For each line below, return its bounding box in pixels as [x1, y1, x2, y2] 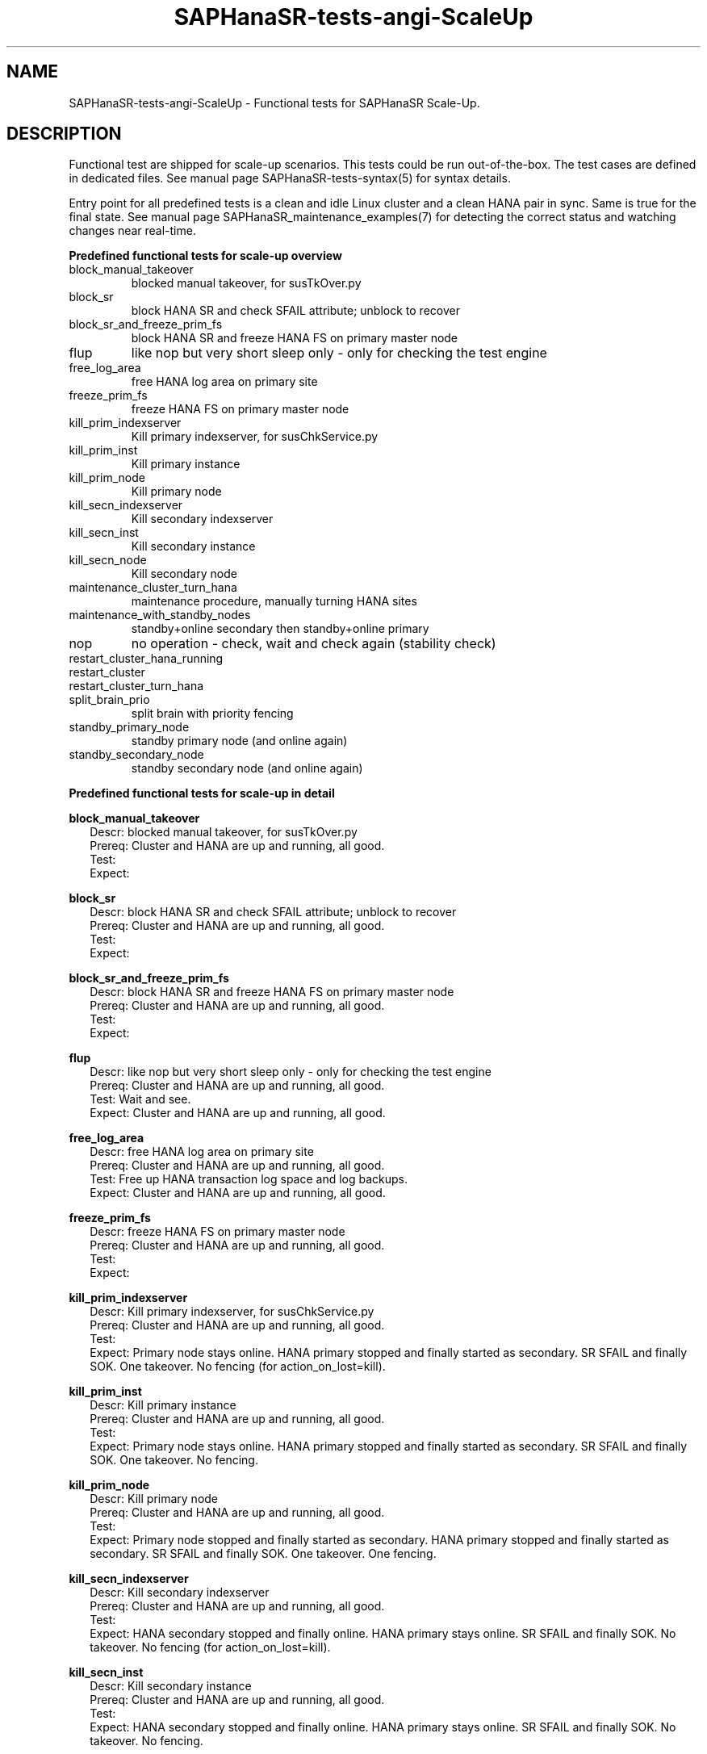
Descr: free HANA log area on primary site [90, 1145, 314, 1159]
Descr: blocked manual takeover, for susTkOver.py [90, 825, 358, 839]
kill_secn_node [69, 553, 147, 567]
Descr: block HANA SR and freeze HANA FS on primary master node [90, 985, 454, 999]
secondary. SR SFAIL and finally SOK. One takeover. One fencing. [90, 1547, 437, 1561]
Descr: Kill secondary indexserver [90, 1585, 270, 1600]
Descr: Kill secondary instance [90, 1679, 252, 1693]
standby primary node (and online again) [131, 734, 348, 748]
